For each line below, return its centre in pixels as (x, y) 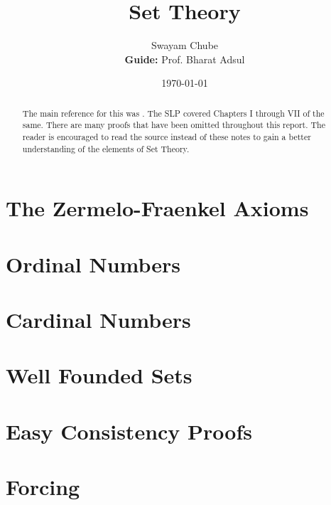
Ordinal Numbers (93, 264)
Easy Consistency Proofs (129, 431)
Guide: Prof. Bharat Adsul (185, 59)
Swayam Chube (185, 45)
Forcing (43, 487)
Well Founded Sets (99, 375)
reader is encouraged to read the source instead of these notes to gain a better (167, 137)
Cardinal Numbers (98, 320)
